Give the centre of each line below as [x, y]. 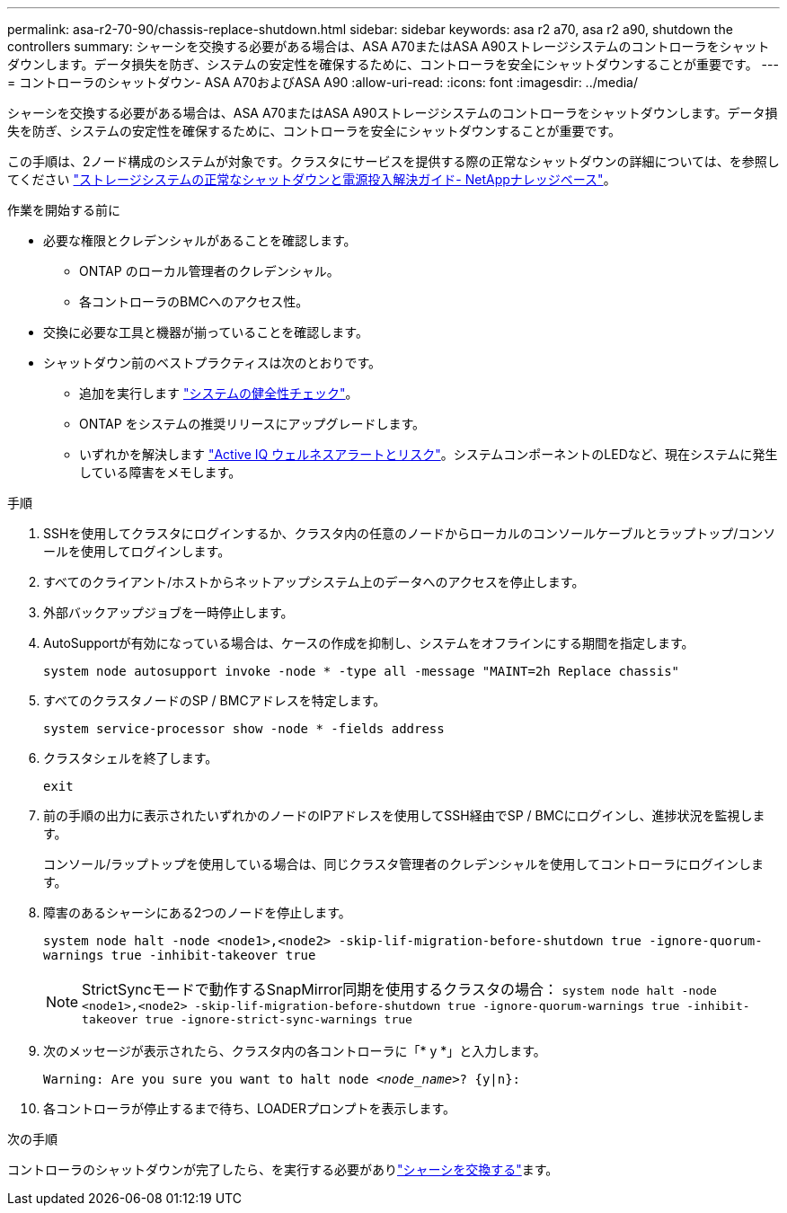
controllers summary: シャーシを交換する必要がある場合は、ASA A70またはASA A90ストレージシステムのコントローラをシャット [389, 46]
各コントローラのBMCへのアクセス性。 [194, 301]
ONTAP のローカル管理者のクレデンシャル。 [209, 271]
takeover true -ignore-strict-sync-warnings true [247, 1019]
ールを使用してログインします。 [137, 551]
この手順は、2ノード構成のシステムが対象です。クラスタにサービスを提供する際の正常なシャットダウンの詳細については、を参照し [393, 161]
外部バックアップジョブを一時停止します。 [168, 612]
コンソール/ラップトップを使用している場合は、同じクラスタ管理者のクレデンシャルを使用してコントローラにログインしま [403, 864]
